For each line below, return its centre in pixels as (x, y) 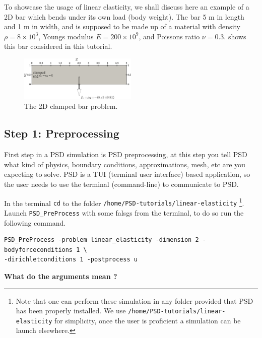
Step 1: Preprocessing (62, 133)
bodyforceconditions (39, 250)
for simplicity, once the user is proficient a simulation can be (148, 320)
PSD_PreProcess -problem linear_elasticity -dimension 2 (102, 240)
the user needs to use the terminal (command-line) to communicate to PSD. (121, 184)
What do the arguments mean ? (61, 276)
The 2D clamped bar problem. (71, 106)
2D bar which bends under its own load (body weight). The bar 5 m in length (124, 16)
